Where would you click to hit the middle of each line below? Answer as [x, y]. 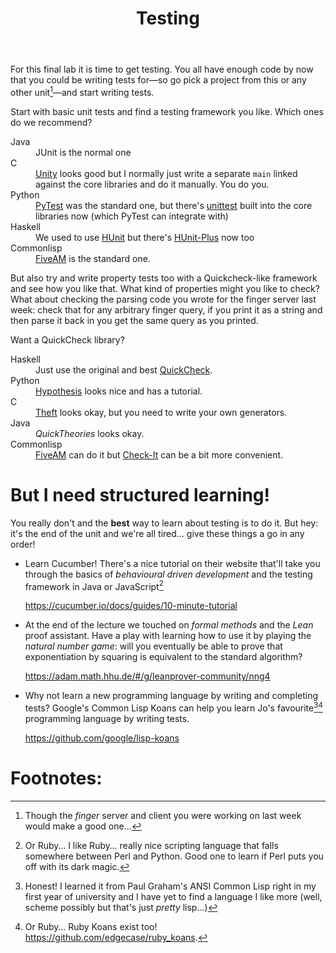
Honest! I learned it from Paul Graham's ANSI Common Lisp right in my [170, 886]
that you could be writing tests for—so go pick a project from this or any [158, 80]
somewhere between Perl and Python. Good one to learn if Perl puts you [174, 856]
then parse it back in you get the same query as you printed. [134, 320]
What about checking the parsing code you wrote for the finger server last [163, 299]
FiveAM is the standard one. [93, 258]
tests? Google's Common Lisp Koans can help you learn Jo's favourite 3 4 [173, 707]
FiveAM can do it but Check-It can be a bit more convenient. [159, 454]
